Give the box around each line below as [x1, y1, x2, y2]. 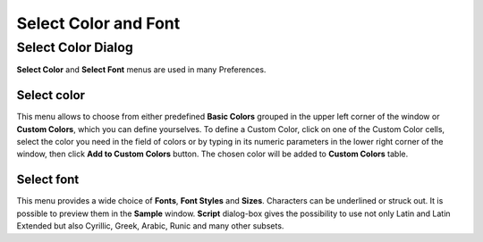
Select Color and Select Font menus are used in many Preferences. [16, 64, 267, 75]
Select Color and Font [16, 13, 181, 33]
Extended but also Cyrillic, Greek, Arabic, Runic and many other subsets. [16, 221, 284, 231]
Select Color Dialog [16, 39, 133, 55]
